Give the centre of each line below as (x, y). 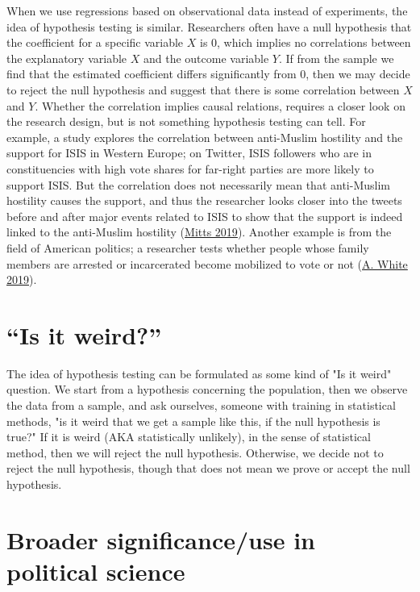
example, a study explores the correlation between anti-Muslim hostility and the (205, 137)
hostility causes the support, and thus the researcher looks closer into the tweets (204, 200)
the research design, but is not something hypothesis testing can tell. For (186, 121)
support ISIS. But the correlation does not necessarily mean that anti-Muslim (198, 184)
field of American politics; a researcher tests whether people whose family (188, 247)
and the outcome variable (206, 58)
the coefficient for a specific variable (95, 42)
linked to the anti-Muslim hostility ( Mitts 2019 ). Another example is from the (199, 232)
